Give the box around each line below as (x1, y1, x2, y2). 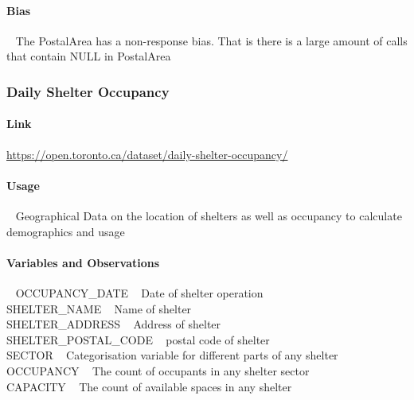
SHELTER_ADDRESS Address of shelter (6, 316, 221, 332)
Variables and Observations (6, 254, 160, 270)
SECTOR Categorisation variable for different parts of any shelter (6, 347, 338, 363)
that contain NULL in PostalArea (6, 48, 171, 64)
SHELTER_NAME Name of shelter (6, 300, 192, 317)
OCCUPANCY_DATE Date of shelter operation (15, 285, 264, 301)
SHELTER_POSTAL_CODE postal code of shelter (6, 331, 270, 348)
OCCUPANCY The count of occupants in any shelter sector (6, 362, 310, 379)
